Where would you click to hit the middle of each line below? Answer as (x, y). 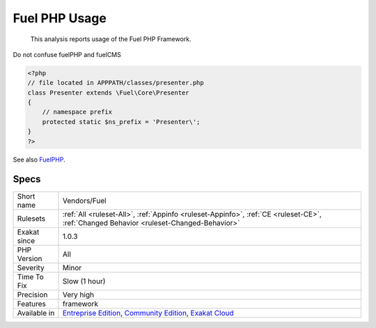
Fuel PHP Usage (60, 18)
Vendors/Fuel (85, 201)
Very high (78, 295)
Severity (31, 267)
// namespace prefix (77, 112)
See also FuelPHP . (39, 159)
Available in (36, 313)
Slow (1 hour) (84, 281)
